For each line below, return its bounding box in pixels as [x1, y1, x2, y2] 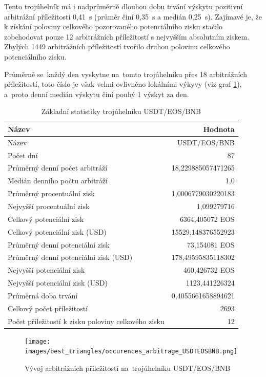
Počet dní [8, 149, 38, 160]
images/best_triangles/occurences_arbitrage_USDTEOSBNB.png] [25, 348, 238, 355]
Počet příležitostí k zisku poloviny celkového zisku [8, 315, 165, 326]
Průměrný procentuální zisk [8, 188, 95, 199]
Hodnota [203, 123, 235, 134]
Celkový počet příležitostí [8, 303, 88, 313]
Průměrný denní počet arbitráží [8, 162, 108, 173]
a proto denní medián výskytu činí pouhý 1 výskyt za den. [4, 88, 189, 99]
